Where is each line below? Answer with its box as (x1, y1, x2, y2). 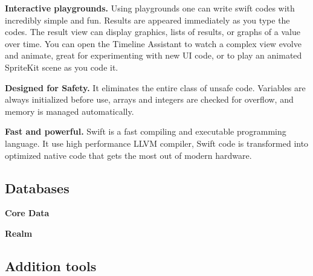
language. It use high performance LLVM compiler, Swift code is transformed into (5, 136, 309, 149)
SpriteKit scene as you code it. (5, 60, 118, 73)
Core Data (5, 207, 50, 219)
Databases (5, 178, 69, 197)
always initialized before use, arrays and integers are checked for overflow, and (5, 93, 294, 106)
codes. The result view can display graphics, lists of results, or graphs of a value (5, 25, 300, 38)
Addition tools (5, 256, 97, 275)
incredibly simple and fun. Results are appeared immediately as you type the (5, 13, 290, 26)
